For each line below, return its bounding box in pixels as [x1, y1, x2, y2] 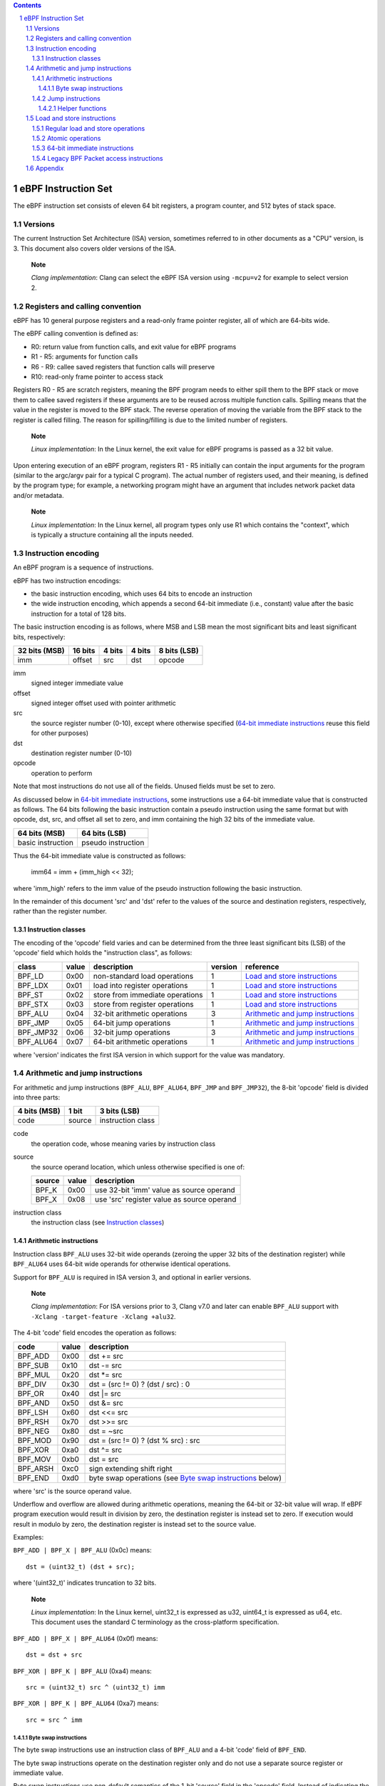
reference [245, 962, 279, 972]
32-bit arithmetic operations [93, 1008, 188, 1018]
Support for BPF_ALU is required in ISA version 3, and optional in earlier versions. [13, 1272, 252, 1282]
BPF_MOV [17, 1454, 51, 1464]
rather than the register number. [13, 907, 107, 916]
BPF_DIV [17, 1379, 47, 1389]
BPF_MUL [17, 1370, 51, 1380]
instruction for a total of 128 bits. [31, 609, 126, 618]
